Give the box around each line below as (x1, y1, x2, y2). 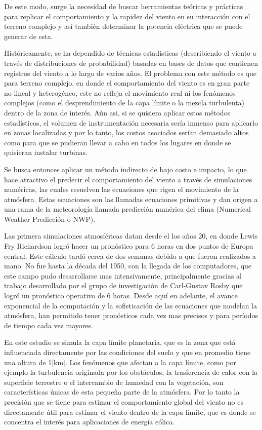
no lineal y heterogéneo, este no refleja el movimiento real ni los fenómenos (4, 87, 236, 98)
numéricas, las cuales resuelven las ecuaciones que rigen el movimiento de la (4, 184, 239, 194)
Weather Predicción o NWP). (4, 213, 96, 224)
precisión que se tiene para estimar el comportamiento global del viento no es (4, 396, 243, 407)
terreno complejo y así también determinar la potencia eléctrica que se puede (4, 21, 243, 31)
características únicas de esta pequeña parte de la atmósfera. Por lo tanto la (4, 386, 240, 397)
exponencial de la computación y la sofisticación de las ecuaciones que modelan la (4, 300, 257, 310)
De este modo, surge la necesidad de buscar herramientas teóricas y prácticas (4, 1, 243, 11)
